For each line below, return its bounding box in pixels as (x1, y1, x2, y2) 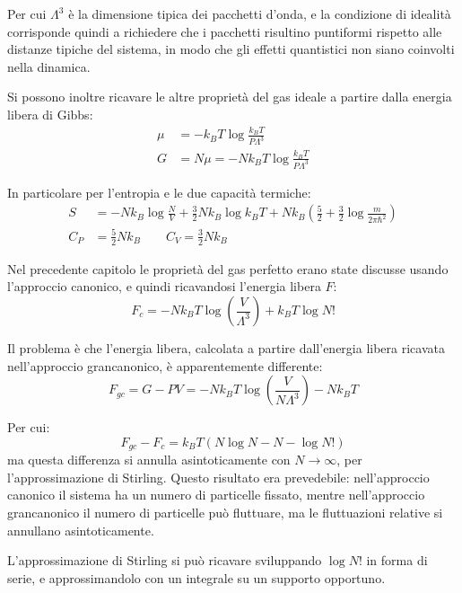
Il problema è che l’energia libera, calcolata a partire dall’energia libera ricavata (7, 339, 445, 357)
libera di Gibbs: (7, 104, 93, 123)
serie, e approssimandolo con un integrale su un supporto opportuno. (7, 568, 386, 587)
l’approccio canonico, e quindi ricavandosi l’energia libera (7, 277, 321, 296)
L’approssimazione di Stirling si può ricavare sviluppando (7, 551, 322, 570)
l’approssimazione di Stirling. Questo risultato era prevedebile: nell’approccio (7, 467, 430, 486)
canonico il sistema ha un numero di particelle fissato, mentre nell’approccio (7, 485, 425, 504)
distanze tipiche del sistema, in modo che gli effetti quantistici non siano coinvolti (7, 40, 455, 58)
